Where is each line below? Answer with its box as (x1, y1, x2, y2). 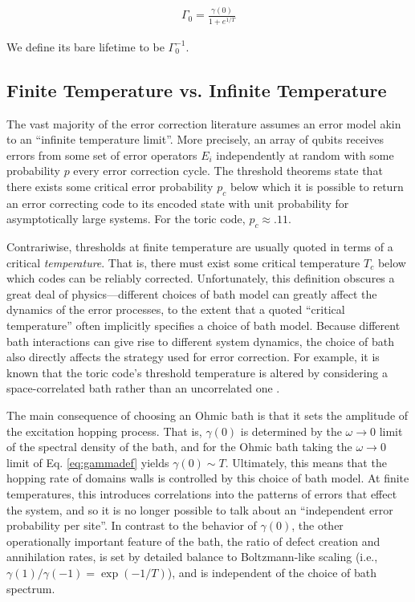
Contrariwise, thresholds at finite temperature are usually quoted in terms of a (6, 238, 393, 255)
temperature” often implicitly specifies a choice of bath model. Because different (6, 317, 401, 334)
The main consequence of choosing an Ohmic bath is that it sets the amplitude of (6, 407, 409, 423)
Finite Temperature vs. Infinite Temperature (6, 77, 387, 102)
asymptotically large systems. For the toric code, (6, 210, 246, 227)
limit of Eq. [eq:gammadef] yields (6, 454, 169, 470)
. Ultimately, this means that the (225, 454, 387, 470)
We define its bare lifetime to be (6, 38, 165, 55)
